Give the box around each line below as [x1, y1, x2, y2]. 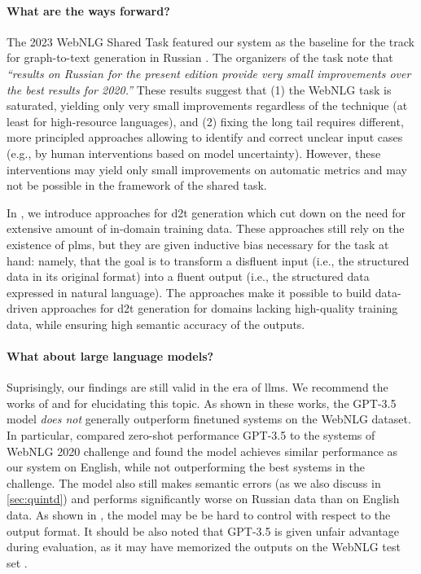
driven [7, 300, 38, 317]
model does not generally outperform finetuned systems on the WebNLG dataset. [7, 410, 411, 427]
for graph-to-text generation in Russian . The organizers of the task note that [7, 49, 393, 66]
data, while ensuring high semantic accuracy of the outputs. [7, 315, 305, 332]
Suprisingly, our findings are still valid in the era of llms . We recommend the [7, 379, 388, 396]
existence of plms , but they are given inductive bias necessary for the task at [7, 235, 389, 252]
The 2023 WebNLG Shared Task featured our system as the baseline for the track [7, 33, 414, 50]
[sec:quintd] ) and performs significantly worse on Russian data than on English [7, 490, 400, 507]
